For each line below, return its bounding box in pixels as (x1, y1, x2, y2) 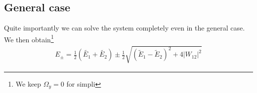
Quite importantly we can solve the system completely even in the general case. (4, 23, 245, 33)
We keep (15, 78, 42, 89)
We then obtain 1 (4, 32, 54, 44)
